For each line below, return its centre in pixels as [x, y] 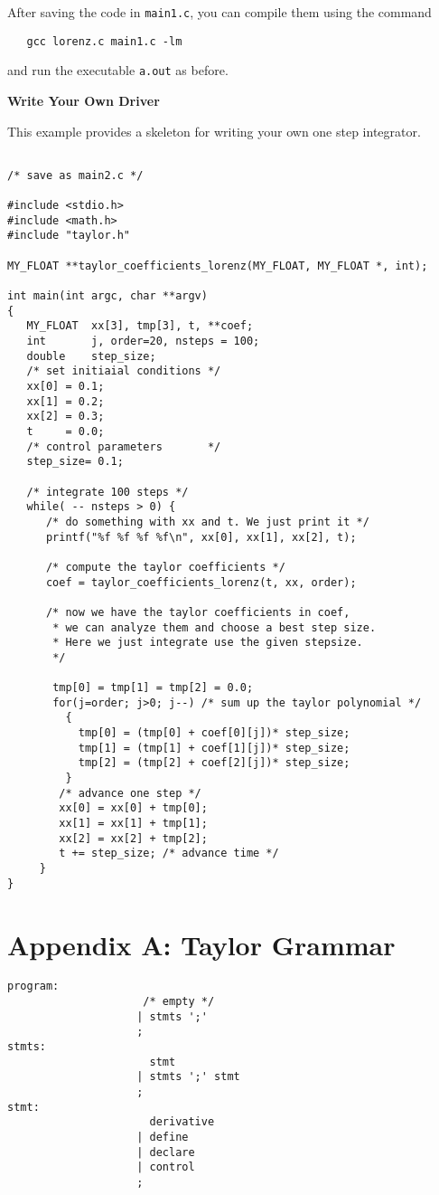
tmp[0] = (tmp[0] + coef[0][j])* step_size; [214, 733]
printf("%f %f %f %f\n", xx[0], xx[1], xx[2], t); [201, 537]
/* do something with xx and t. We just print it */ [207, 522]
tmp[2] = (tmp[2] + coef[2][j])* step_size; [214, 763]
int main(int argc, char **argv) [107, 296]
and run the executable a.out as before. [118, 70]
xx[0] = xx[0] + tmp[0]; [133, 808]
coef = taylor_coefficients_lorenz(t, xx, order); [201, 582]
